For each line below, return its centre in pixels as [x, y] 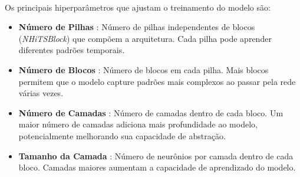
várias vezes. [41, 93]
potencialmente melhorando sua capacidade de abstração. [122, 135]
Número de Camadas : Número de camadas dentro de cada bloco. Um [151, 112]
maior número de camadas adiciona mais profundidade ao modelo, [138, 124]
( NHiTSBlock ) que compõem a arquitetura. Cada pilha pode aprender [145, 38]
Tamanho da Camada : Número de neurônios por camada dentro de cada [156, 155]
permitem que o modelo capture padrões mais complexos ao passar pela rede [157, 81]
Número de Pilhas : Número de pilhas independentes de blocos [137, 27]
